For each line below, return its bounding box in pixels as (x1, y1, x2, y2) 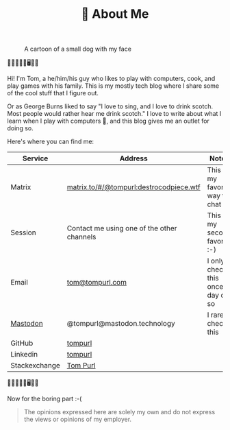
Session (10, 228, 36, 237)
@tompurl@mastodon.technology (66, 319, 176, 329)
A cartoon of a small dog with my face (24, 45, 132, 53)
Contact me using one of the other (66, 224, 177, 233)
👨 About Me (81, 6, 149, 22)
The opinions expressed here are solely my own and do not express (23, 408, 216, 416)
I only (207, 256, 225, 266)
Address (119, 154, 149, 163)
